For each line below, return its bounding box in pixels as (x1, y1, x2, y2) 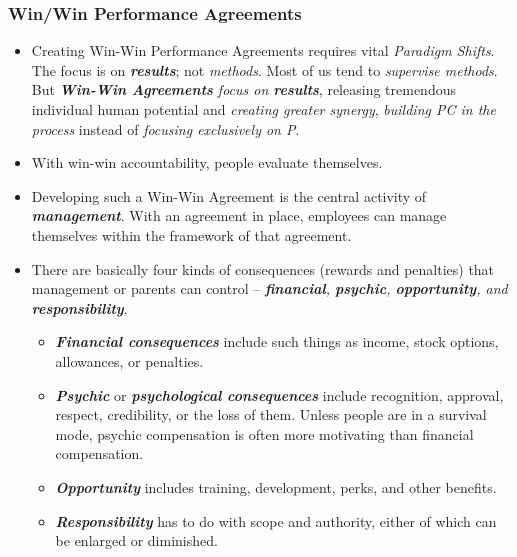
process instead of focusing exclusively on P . (31, 118, 300, 139)
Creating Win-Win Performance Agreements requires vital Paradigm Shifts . (31, 40, 495, 61)
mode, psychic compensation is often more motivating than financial (55, 423, 474, 444)
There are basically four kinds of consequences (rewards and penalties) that (31, 258, 495, 279)
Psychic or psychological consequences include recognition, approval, (55, 384, 504, 405)
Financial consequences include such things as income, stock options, (55, 331, 499, 352)
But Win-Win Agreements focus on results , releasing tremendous (31, 79, 456, 100)
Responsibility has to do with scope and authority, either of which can (55, 510, 497, 531)
